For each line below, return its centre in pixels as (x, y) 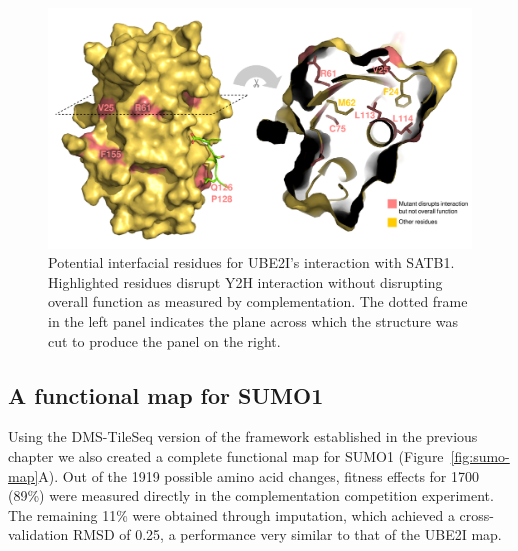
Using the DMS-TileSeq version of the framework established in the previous (243, 436)
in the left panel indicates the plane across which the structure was (253, 320)
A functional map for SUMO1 (166, 394)
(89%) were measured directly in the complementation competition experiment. (251, 495)
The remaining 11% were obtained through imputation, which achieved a (231, 514)
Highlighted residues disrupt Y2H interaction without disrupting (245, 281)
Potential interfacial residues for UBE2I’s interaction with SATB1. (251, 262)
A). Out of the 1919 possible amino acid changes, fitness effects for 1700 (259, 475)
